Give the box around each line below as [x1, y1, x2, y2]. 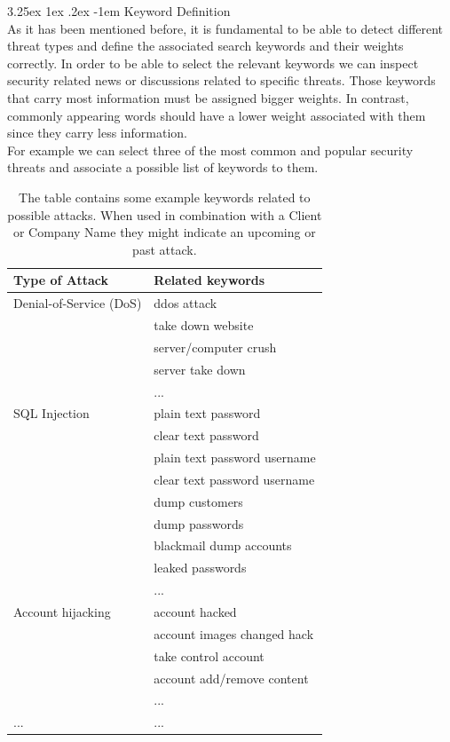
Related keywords [154, 271, 265, 289]
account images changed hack [154, 624, 314, 643]
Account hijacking [13, 602, 111, 620]
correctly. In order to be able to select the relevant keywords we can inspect [7, 53, 419, 72]
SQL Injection [13, 404, 90, 422]
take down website [154, 316, 254, 334]
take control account [154, 646, 264, 665]
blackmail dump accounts [154, 536, 292, 555]
